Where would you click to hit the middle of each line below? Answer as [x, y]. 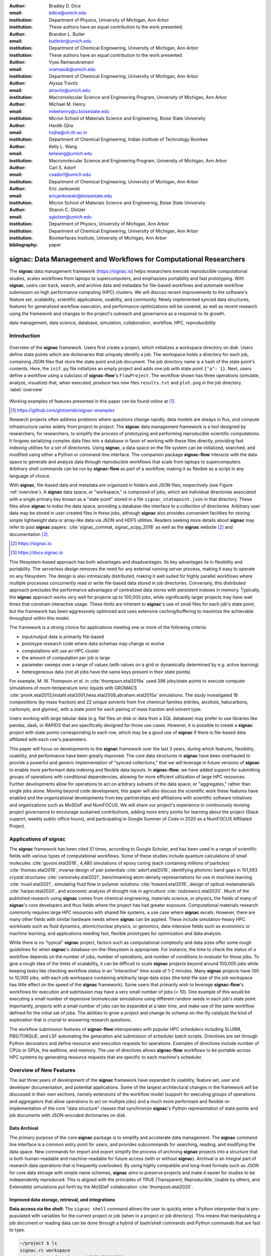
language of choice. [30, 476]
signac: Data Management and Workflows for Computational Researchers [127, 259]
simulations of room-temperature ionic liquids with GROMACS [73, 688]
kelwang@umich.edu [71, 154]
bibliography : [24, 245]
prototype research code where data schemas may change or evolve [93, 644]
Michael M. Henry [67, 104]
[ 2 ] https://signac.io [31, 544]
